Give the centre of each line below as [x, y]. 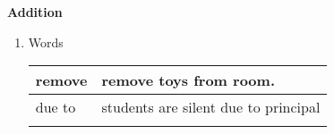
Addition [35, 12]
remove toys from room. [188, 80]
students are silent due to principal [211, 107]
